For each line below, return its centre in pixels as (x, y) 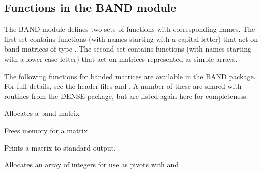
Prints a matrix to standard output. (60, 147)
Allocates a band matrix (42, 113)
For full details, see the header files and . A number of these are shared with (123, 86)
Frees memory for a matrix (46, 130)
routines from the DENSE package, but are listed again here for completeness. (126, 96)
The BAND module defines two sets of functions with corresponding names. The (130, 29)
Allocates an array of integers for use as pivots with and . (94, 165)
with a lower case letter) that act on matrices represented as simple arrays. (121, 58)
